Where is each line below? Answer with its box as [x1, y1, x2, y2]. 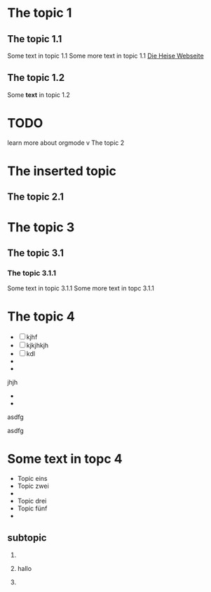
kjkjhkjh [26, 341, 49, 349]
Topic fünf [17, 504, 48, 513]
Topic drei [17, 497, 47, 506]
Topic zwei [17, 482, 49, 490]
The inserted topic [7, 163, 117, 179]
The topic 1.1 [7, 33, 62, 45]
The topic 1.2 [7, 72, 65, 84]
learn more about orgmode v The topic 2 [7, 139, 125, 147]
